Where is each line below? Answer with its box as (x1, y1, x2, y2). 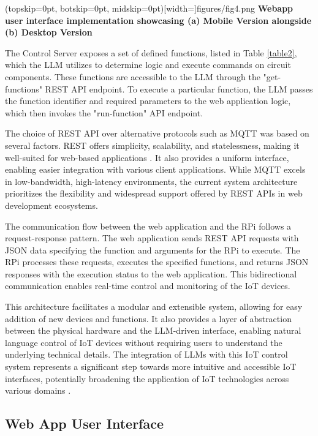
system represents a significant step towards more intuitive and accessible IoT (5, 360, 297, 373)
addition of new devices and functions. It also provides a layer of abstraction (5, 312, 292, 325)
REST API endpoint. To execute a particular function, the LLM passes (45, 82, 313, 95)
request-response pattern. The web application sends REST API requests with (5, 231, 299, 244)
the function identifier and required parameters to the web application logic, (5, 94, 291, 107)
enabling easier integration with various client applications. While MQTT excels (5, 163, 306, 176)
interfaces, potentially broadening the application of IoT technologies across (5, 372, 289, 385)
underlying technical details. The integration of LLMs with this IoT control (5, 348, 288, 361)
